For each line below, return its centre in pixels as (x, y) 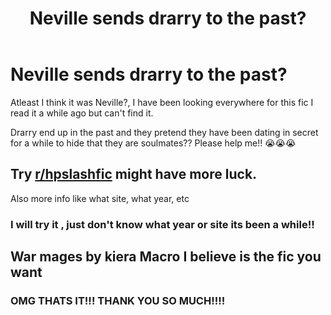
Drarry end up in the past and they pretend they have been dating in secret (164, 132)
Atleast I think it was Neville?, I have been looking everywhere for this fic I (162, 102)
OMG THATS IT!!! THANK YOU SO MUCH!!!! (118, 300)
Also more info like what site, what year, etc (100, 198)
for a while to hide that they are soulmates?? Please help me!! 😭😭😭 (153, 143)
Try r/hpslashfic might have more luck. (134, 174)
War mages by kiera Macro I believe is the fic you (166, 257)
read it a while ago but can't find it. (82, 113)
